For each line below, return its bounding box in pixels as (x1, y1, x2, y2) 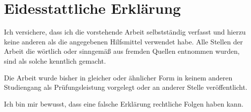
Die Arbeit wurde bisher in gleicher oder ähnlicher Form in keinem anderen (4, 72, 233, 82)
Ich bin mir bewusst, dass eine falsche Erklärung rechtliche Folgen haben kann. (4, 98, 244, 109)
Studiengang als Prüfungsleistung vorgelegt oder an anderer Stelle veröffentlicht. (4, 82, 248, 92)
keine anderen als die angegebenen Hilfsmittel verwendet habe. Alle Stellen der (4, 36, 243, 46)
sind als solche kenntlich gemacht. (4, 55, 106, 66)
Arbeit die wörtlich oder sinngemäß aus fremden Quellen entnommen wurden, (4, 46, 240, 56)
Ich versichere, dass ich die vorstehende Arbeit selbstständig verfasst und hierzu (4, 27, 246, 37)
